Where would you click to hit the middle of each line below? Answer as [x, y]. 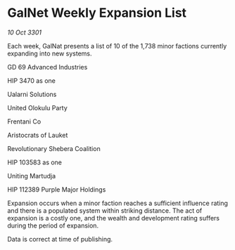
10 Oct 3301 [25, 32]
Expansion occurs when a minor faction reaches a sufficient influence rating [118, 203]
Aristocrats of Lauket [38, 135]
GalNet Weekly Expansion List [97, 13]
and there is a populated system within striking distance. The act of [105, 210]
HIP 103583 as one [34, 162]
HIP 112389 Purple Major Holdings [57, 189]
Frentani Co [24, 121]
